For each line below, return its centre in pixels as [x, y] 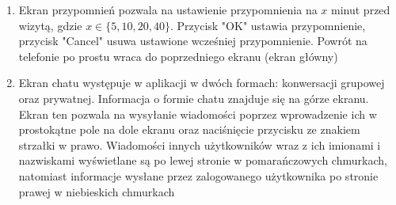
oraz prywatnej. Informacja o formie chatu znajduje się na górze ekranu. [194, 98]
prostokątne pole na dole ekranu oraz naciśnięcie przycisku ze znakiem [189, 129]
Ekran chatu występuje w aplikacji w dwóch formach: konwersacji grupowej [202, 83]
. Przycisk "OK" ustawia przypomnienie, [268, 25]
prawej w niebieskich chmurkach [97, 191]
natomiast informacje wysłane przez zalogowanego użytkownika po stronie [198, 175]
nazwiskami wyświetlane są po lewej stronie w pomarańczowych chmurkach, [203, 160]
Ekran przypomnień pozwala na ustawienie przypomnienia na [168, 9]
